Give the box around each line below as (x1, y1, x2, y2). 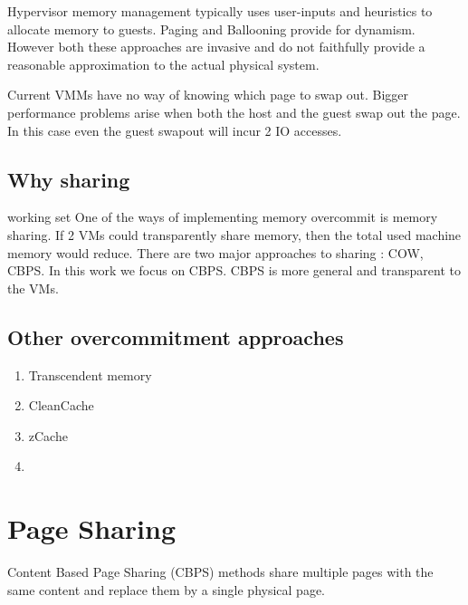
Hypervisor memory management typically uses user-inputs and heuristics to (7, 2, 433, 20)
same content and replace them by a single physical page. (7, 580, 326, 599)
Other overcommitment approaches (7, 322, 344, 351)
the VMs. (7, 278, 59, 297)
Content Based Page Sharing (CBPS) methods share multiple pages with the (7, 562, 434, 581)
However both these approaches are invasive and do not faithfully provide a (7, 37, 425, 56)
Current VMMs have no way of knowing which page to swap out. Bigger (7, 85, 409, 104)
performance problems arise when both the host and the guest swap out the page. (7, 102, 461, 121)
